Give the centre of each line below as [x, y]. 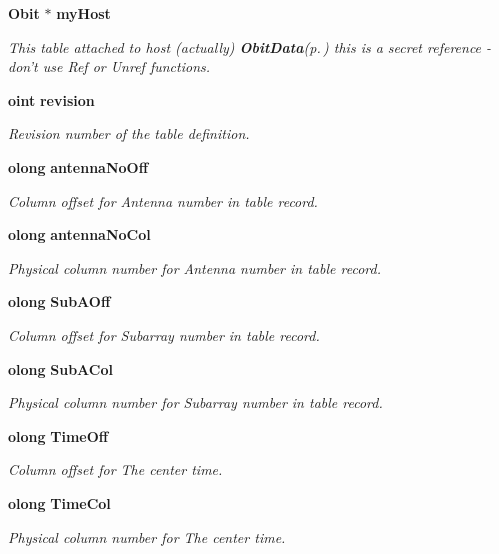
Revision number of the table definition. [129, 133]
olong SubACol [60, 368]
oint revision [51, 99]
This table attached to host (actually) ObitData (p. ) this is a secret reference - [250, 46]
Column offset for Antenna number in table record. [163, 200]
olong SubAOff [59, 301]
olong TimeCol [59, 502]
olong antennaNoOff [78, 166]
